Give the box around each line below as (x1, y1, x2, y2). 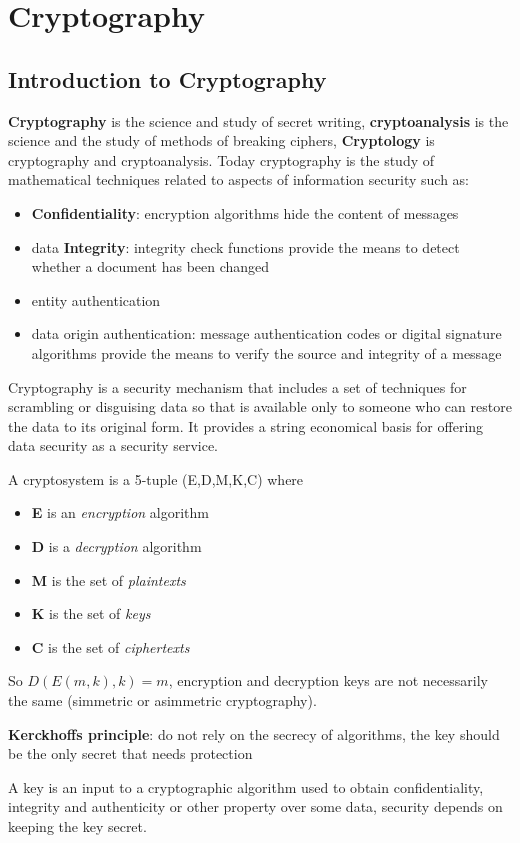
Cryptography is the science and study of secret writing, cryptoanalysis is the (8, 110, 509, 131)
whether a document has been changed (31, 256, 270, 277)
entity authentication (31, 289, 161, 310)
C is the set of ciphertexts (31, 636, 190, 657)
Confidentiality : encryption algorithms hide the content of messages (31, 202, 459, 223)
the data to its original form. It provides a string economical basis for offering (8, 415, 484, 436)
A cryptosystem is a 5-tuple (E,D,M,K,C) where (8, 468, 304, 489)
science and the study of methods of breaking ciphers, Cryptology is (8, 130, 435, 151)
